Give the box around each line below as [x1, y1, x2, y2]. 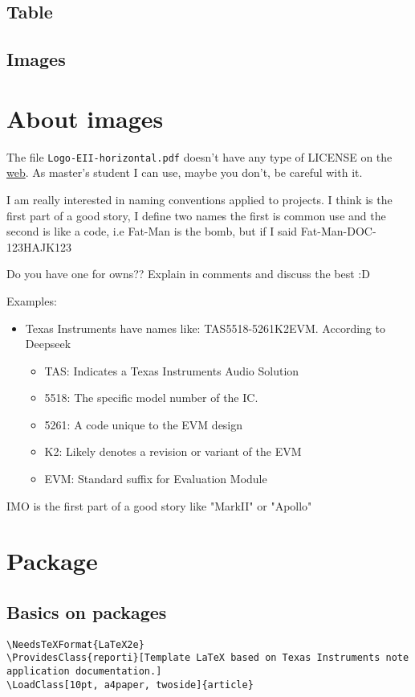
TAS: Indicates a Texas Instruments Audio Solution [44, 362, 299, 379]
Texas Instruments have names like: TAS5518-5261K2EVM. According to [25, 319, 385, 336]
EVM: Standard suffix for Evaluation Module [44, 470, 267, 487]
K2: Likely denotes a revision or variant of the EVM [44, 443, 302, 460]
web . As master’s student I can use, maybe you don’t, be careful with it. [6, 164, 363, 181]
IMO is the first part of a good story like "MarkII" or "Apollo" [6, 497, 312, 514]
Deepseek [25, 335, 71, 352]
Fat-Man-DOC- [300, 223, 376, 240]
